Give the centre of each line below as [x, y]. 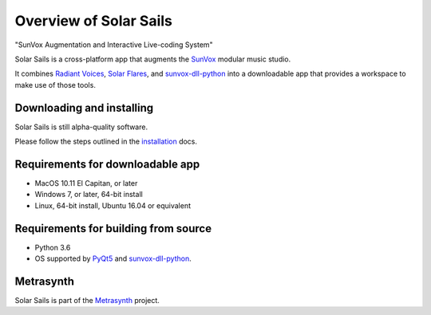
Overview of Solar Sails [94, 21]
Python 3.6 [53, 247]
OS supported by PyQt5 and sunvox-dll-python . [113, 258]
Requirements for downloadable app [107, 164]
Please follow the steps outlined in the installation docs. [106, 142]
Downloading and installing [84, 108]
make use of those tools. [55, 85]
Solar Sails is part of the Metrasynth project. [87, 300]
